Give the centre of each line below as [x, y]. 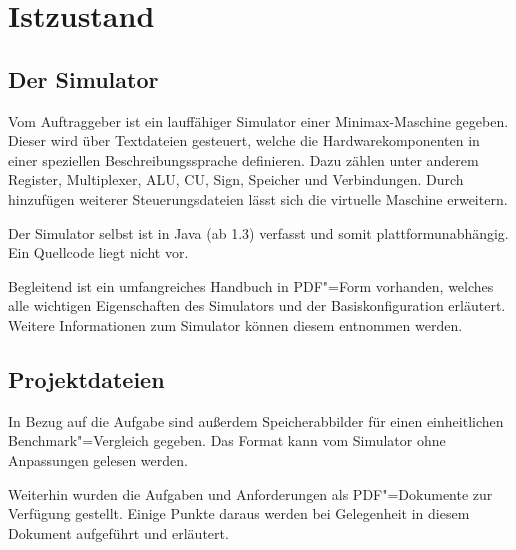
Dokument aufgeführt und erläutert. [118, 532]
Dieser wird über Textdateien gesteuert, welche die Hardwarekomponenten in [244, 140]
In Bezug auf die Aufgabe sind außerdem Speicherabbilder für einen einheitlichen [256, 420]
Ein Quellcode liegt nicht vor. [98, 252]
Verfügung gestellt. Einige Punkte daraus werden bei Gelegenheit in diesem [239, 513]
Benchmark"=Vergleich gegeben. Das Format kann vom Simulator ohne [227, 440]
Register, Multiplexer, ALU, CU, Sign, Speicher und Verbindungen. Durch [236, 179]
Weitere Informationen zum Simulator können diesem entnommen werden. [235, 324]
